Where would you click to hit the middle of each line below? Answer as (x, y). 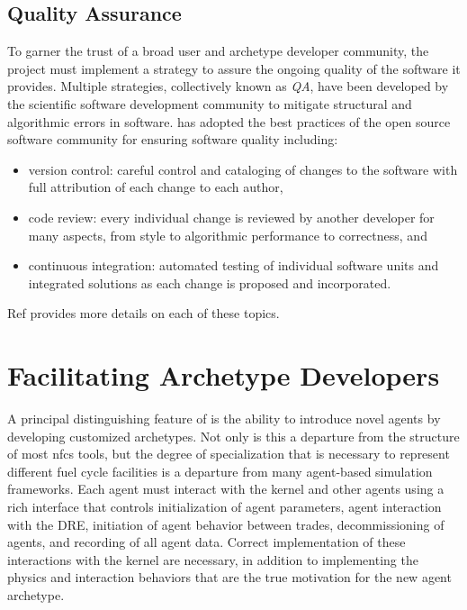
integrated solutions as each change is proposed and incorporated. (210, 282)
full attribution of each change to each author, (156, 187)
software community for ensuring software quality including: (173, 139)
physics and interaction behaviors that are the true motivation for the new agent (229, 577)
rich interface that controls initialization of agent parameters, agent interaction (225, 507)
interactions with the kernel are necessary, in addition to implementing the (213, 559)
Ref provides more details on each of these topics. (144, 313)
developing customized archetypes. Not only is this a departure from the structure (233, 436)
